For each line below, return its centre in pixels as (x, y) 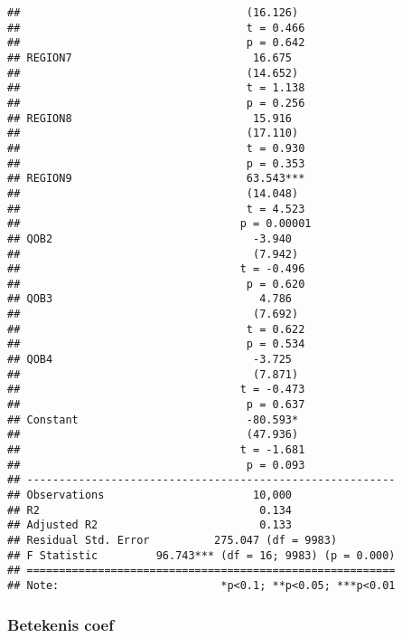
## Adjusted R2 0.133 (150, 525)
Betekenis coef (61, 624)
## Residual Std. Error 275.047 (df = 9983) (173, 540)
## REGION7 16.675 (150, 57)
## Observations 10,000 (150, 495)
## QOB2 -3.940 (150, 238)
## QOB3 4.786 (150, 299)
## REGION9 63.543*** (156, 179)
